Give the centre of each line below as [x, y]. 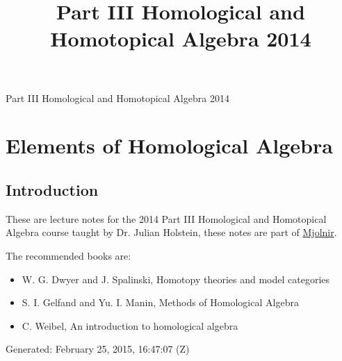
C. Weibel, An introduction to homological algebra [130, 325]
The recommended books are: [68, 255]
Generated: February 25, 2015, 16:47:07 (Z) [98, 349]
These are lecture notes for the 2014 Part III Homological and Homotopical [166, 218]
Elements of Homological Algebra [169, 145]
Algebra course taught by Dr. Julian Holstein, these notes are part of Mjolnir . [171, 232]
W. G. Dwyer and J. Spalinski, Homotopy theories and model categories [176, 279]
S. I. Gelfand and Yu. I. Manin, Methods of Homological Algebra [160, 302]
